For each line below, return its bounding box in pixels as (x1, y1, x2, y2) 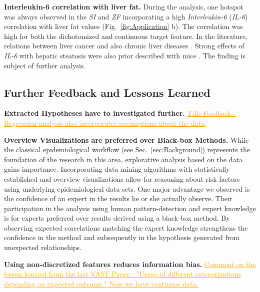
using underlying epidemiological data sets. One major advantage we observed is (4, 183, 250, 194)
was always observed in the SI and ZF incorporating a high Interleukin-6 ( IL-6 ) (4, 11, 248, 21)
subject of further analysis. (4, 60, 86, 70)
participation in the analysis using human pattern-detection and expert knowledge (4, 203, 256, 213)
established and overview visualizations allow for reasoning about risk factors (4, 173, 240, 184)
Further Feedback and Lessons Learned (4, 84, 210, 100)
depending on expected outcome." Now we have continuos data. (4, 278, 198, 289)
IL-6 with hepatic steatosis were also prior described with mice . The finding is (4, 50, 245, 60)
